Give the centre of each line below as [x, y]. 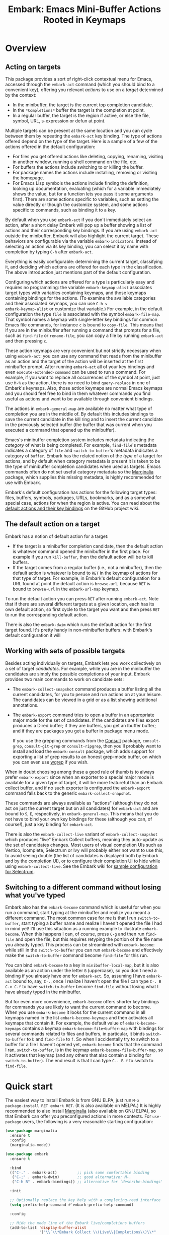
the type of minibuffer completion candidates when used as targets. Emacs [83, 466]
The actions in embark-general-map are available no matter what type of [79, 408]
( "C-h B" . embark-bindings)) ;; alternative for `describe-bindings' [88, 1182]
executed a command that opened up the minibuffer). [61, 430]
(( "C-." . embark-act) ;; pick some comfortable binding [80, 1173]
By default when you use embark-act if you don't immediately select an [78, 220]
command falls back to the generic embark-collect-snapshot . [68, 793]
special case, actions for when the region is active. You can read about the [82, 503]
